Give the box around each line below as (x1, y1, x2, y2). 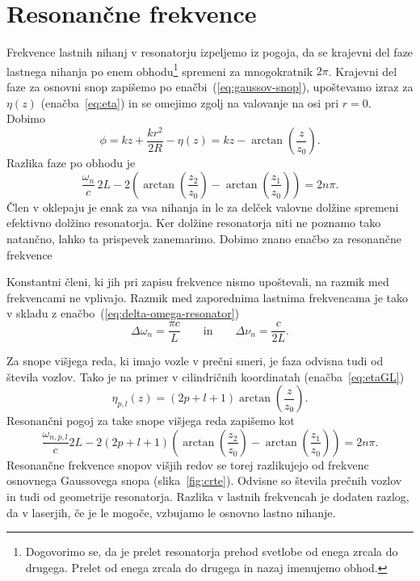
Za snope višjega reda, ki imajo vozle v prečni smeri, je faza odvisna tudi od (6, 352, 384, 369)
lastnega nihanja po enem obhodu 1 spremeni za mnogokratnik (6, 60, 313, 79)
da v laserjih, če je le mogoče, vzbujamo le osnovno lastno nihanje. (6, 503, 336, 520)
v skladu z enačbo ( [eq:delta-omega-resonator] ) (6, 305, 240, 322)
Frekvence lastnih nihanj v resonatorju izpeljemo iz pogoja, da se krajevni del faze (6, 44, 414, 61)
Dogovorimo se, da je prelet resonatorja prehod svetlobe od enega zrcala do (25, 543, 398, 560)
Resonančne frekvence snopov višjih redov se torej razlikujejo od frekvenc (6, 456, 369, 473)
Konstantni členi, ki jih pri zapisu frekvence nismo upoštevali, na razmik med (6, 273, 389, 290)
